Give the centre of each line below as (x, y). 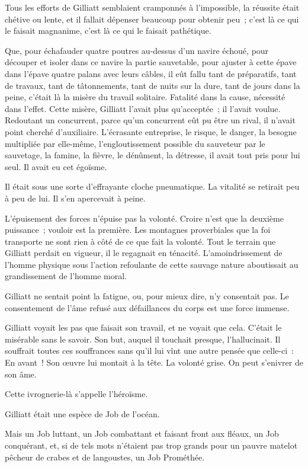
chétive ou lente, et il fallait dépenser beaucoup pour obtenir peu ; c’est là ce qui (152, 19)
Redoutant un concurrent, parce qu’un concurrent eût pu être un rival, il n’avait (150, 120)
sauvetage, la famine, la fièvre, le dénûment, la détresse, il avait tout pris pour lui (153, 155)
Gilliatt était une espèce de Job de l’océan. (82, 413)
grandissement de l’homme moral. (66, 276)
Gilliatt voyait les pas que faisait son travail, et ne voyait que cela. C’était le (143, 327)
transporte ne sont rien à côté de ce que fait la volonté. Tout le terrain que (140, 241)
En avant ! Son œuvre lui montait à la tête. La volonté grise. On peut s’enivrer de (154, 362)
